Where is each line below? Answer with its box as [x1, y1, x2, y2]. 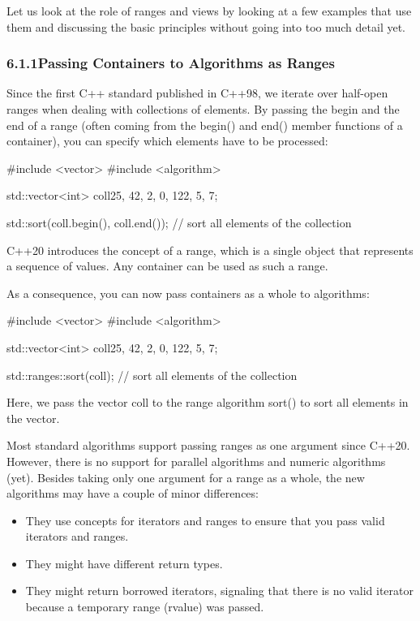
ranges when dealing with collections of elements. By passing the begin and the [6, 101, 400, 117]
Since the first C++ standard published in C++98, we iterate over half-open [6, 84, 388, 101]
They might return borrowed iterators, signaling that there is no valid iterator [25, 582, 414, 599]
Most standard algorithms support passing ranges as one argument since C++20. [6, 437, 410, 454]
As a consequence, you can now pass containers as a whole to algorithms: [6, 284, 370, 301]
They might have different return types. [25, 554, 223, 571]
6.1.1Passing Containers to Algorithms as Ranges [6, 53, 335, 73]
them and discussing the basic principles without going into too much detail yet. [6, 18, 405, 35]
